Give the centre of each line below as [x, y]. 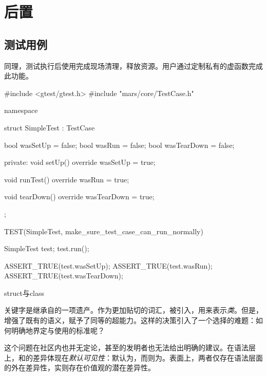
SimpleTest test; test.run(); [47, 248]
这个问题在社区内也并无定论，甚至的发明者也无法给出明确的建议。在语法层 [130, 347]
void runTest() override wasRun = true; [67, 179]
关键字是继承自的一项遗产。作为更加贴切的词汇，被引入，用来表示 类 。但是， [133, 310]
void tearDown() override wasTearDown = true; [79, 196]
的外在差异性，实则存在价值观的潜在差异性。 [80, 368]
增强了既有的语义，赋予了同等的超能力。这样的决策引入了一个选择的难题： [130, 320]
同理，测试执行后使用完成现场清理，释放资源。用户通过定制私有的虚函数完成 [133, 65]
